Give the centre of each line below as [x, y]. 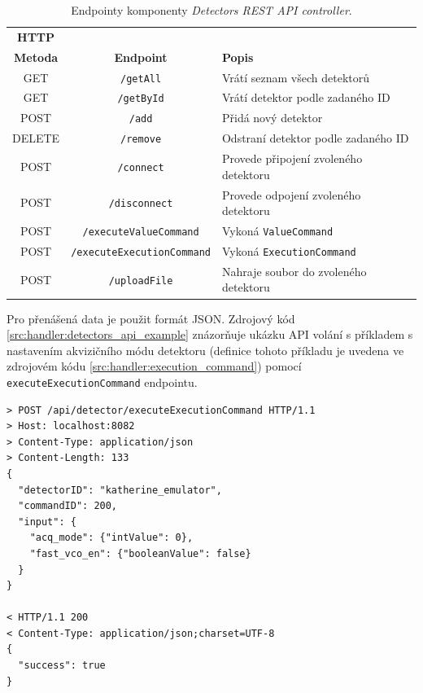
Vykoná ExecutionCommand [289, 250]
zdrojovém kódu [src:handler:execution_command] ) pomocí [154, 366]
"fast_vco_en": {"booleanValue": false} [140, 553]
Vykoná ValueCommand [277, 231]
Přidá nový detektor [272, 118]
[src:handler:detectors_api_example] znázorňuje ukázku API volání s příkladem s [210, 334]
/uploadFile [141, 281]
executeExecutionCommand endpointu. [102, 382]
